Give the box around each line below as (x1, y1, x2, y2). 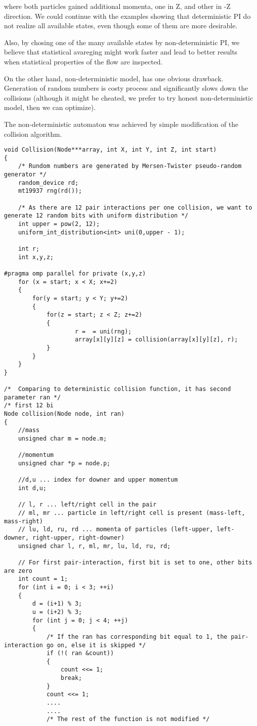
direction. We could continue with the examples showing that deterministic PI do (4, 10, 251, 21)
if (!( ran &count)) (46, 650, 114, 657)
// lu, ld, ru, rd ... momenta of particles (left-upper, (18, 526, 213, 533)
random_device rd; (18, 179, 79, 186)
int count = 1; (18, 575, 68, 583)
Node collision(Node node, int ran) (4, 410, 125, 418)
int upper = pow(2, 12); (18, 221, 100, 228)
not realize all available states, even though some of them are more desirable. (4, 20, 238, 31)
